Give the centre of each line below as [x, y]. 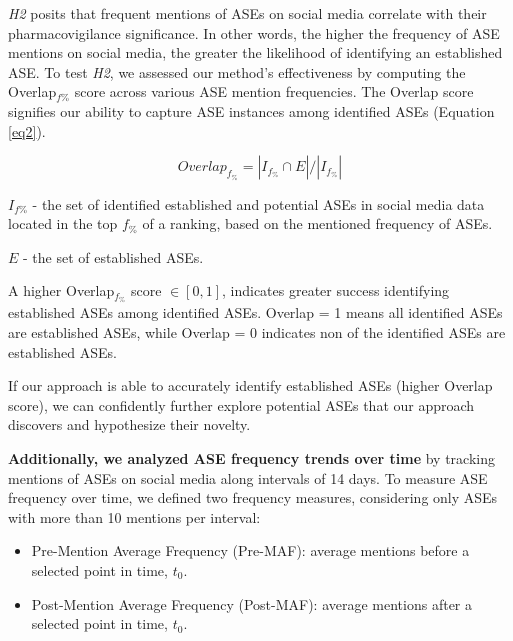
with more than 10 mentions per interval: [134, 516]
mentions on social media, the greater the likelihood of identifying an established [255, 52]
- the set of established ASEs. [113, 256]
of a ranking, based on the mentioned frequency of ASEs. [317, 223]
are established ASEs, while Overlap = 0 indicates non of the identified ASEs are [257, 332]
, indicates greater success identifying [336, 290]
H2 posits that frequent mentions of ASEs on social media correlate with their [247, 13]
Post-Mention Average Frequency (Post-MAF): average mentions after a [251, 603]
